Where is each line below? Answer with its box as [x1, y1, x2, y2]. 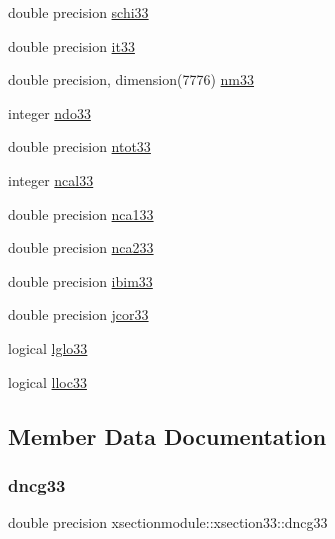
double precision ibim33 [8, 270, 153, 291]
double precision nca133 [8, 203, 154, 224]
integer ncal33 [8, 169, 94, 190]
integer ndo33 [8, 102, 91, 123]
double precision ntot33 [8, 136, 151, 157]
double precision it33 [8, 35, 135, 56]
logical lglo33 [8, 337, 88, 358]
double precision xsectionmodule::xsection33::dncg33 [8, 512, 328, 533]
